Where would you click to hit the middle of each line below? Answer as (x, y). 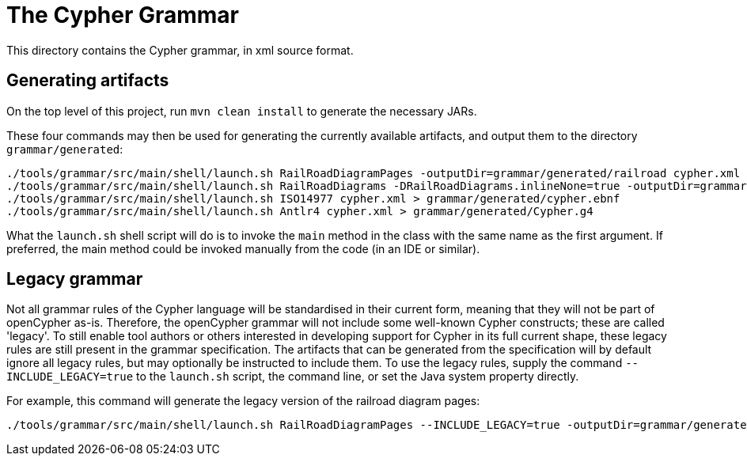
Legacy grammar (75, 279)
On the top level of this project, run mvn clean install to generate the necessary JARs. (242, 111)
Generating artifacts (88, 81)
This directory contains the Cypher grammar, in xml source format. (180, 50)
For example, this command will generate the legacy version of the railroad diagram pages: (243, 401)
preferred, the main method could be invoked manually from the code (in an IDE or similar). (243, 248)
